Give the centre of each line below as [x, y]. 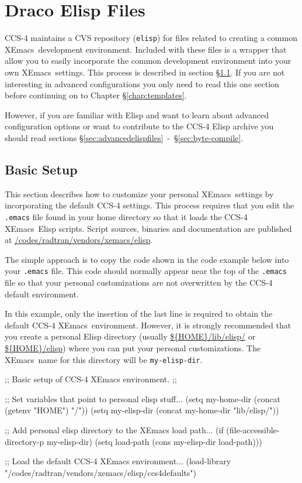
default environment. [42, 294]
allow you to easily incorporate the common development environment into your [148, 61]
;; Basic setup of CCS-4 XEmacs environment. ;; [91, 379]
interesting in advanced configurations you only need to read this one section [142, 83]
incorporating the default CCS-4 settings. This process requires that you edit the [150, 205]
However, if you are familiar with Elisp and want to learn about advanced [137, 114]
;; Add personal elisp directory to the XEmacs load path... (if [114, 430]
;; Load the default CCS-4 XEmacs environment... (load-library [118, 461]
